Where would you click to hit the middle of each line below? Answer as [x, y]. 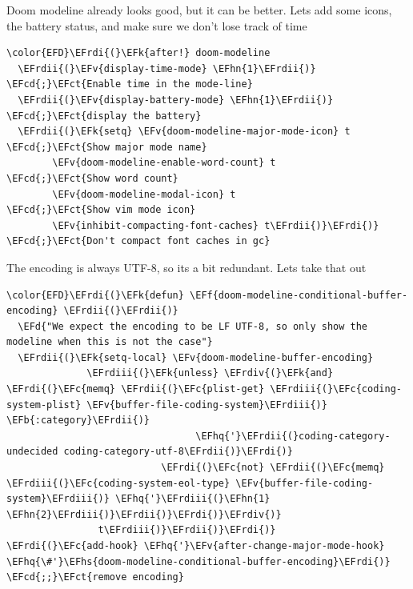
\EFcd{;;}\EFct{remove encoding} [95, 577]
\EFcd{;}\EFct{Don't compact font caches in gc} [138, 241]
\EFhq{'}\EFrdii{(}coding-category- [293, 436]
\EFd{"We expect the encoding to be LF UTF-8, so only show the [193, 326]
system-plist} [44, 405]
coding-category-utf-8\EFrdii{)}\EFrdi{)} [178, 452]
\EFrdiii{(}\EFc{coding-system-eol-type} [118, 483]
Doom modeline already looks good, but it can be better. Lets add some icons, [199, 10]
